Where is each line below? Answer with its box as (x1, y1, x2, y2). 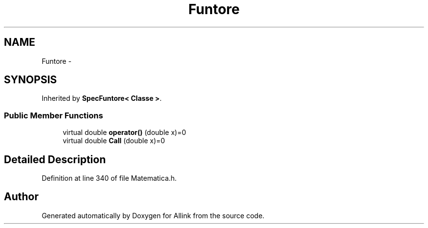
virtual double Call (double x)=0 (63, 136, 165, 145)
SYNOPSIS (4, 74, 57, 86)
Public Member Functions (4, 110, 103, 120)
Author (4, 190, 39, 203)
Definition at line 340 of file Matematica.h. (42, 174, 177, 183)
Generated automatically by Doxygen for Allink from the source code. (42, 211, 265, 220)
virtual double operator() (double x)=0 (63, 128, 186, 137)
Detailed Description (4, 153, 106, 166)
